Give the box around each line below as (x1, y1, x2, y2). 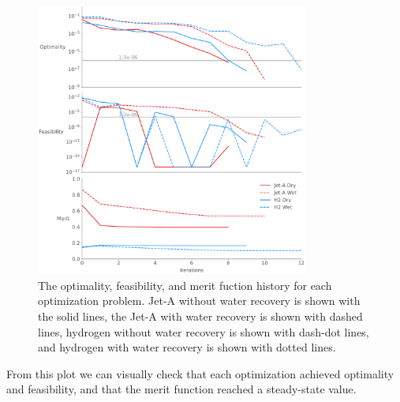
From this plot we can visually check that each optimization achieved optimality (6, 365, 394, 381)
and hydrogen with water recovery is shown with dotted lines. (38, 339, 336, 355)
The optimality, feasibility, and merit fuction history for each (38, 276, 332, 293)
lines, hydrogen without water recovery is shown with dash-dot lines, (38, 323, 369, 340)
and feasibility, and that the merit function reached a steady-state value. (6, 381, 357, 397)
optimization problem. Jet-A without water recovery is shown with (38, 292, 361, 309)
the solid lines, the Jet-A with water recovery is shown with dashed (38, 307, 363, 324)
